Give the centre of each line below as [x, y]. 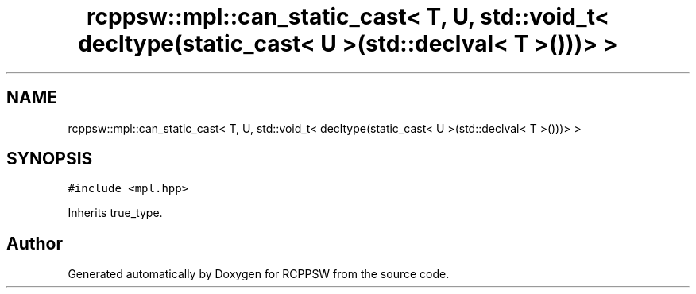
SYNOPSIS [50, 159]
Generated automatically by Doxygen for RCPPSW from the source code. [259, 274]
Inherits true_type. [115, 213]
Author [35, 243]
